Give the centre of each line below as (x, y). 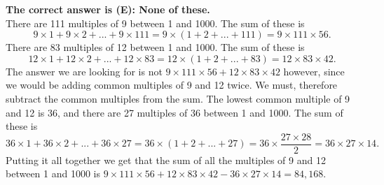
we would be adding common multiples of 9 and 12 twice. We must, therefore (172, 85)
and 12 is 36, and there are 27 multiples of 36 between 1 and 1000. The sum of (174, 112)
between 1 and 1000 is (53, 173)
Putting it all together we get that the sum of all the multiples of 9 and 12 (166, 160)
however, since (314, 71)
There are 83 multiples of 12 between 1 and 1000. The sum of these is (155, 47)
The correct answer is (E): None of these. (108, 9)
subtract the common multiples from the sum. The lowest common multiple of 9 (178, 98)
